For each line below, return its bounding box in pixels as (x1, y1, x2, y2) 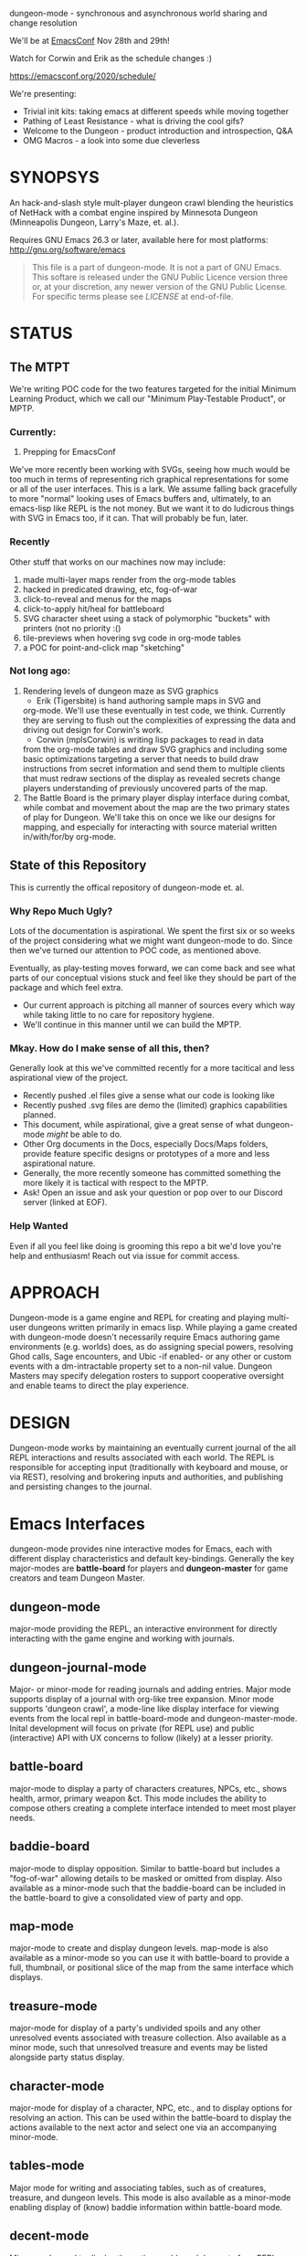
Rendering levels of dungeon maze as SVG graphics (22, 685, 219, 696)
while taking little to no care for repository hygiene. (22, 1009, 215, 1020)
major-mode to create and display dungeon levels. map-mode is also (9, 1943, 269, 1954)
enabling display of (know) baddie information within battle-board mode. (9, 2201, 283, 2212)
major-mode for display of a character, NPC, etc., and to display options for (9, 2102, 292, 2113)
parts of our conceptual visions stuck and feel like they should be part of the (9, 972, 297, 983)
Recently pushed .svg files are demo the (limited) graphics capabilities (22, 1100, 288, 1111)
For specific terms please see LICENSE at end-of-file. (31, 291, 234, 302)
